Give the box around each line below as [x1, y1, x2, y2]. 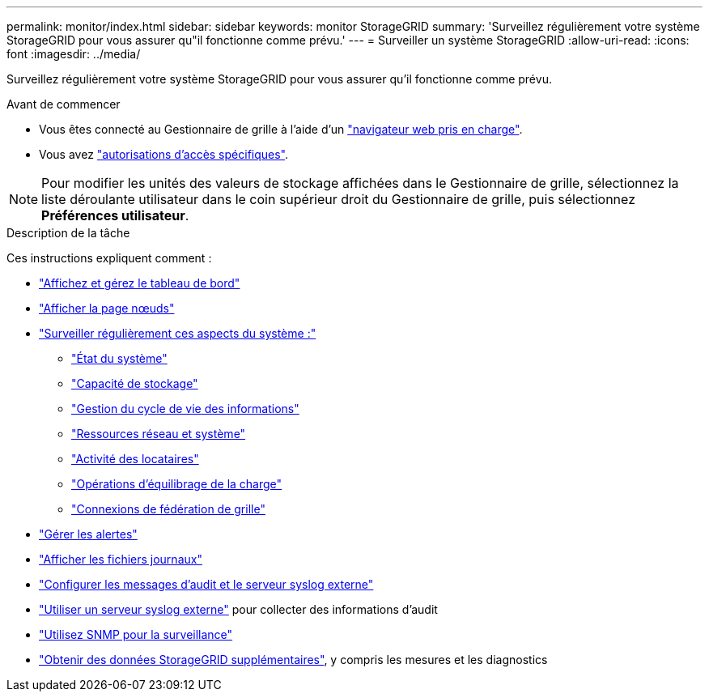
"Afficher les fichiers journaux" [39, 552, 202, 566]
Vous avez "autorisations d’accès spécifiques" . [39, 147, 289, 161]
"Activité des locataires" [71, 452, 199, 466]
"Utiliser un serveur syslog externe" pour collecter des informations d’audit [39, 602, 438, 616]
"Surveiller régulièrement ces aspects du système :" [39, 326, 316, 340]
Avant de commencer [6, 97, 121, 111]
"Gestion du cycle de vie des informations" [71, 402, 299, 415]
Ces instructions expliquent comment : [6, 251, 212, 265]
